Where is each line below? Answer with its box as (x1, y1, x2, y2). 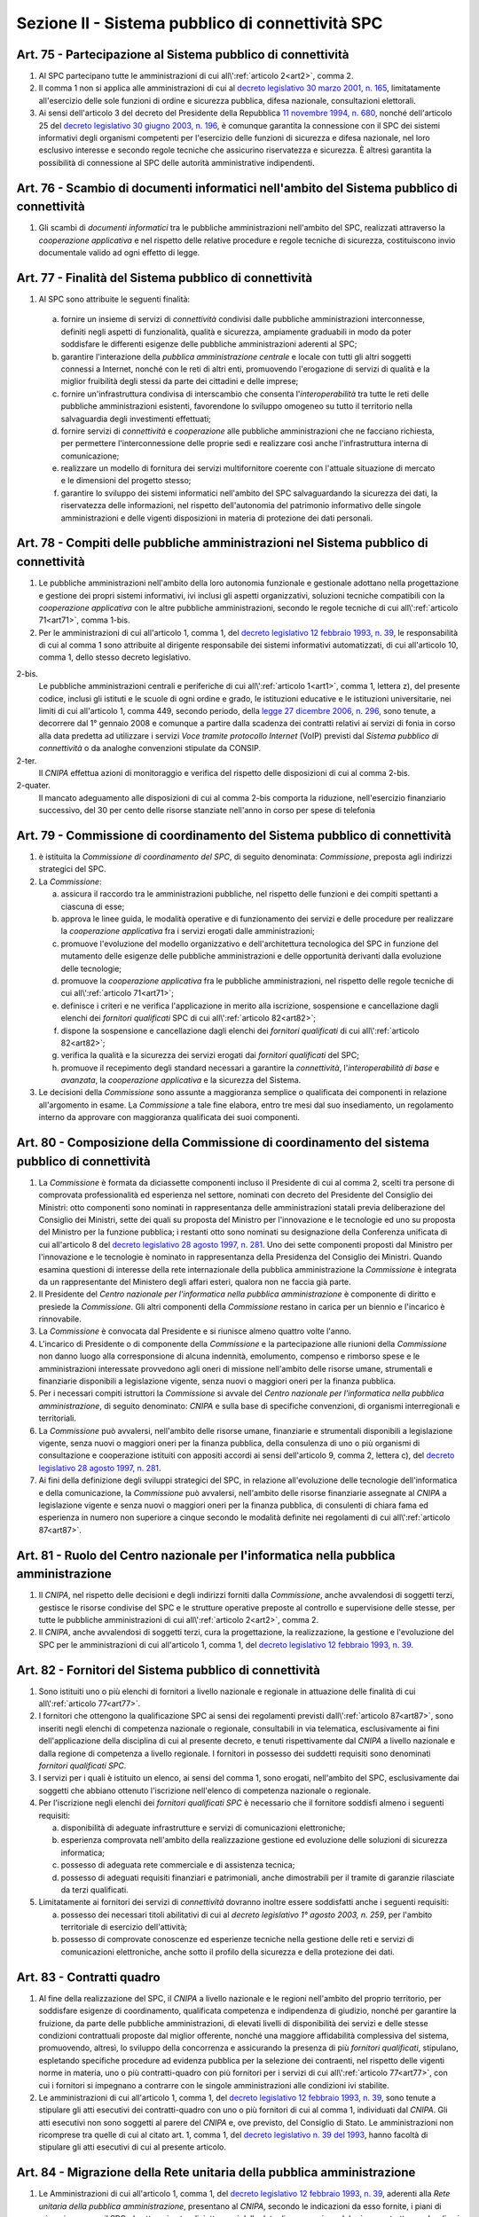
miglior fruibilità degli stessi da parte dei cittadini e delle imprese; (60, 376, 299, 387)
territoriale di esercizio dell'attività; (60, 1922, 188, 1932)
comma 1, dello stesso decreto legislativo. (38, 652, 192, 662)
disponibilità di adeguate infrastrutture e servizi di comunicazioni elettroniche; (60, 1822, 346, 1833)
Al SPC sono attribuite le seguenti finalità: (38, 294, 191, 304)
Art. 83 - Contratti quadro (16, 1970, 161, 1985)
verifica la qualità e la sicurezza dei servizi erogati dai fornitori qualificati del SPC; (60, 1050, 359, 1061)
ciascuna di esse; (60, 901, 125, 912)
